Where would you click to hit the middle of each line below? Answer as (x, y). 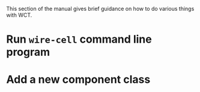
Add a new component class (78, 80)
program (28, 52)
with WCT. (19, 15)
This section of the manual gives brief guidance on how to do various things (100, 9)
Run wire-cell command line (79, 39)
